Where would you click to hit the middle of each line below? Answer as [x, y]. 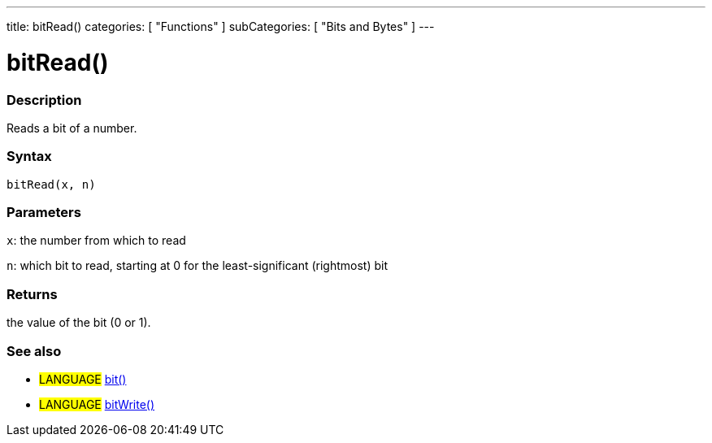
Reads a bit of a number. [72, 128]
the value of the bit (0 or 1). [79, 323]
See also [34, 351]
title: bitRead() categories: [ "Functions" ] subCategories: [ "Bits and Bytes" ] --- [221, 26]
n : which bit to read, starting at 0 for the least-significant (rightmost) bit [198, 266]
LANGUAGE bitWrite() [97, 404]
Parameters [44, 212]
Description [44, 100]
